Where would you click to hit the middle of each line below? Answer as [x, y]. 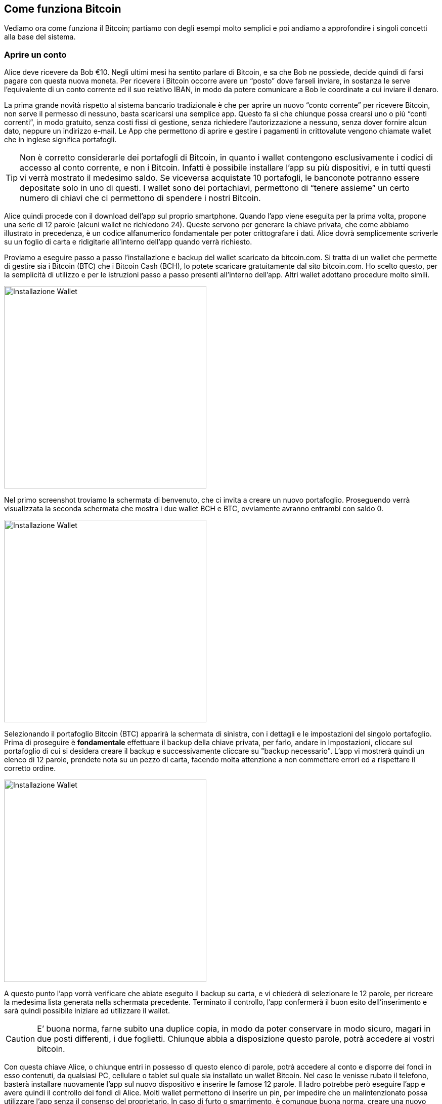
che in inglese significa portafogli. [60, 140]
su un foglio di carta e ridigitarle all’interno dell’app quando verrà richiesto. [128, 242]
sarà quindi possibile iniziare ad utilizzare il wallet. [87, 1011]
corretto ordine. [30, 768]
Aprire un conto [35, 54]
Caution [20, 1039]
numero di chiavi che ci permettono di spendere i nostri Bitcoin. [140, 198]
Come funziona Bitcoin [63, 9]
